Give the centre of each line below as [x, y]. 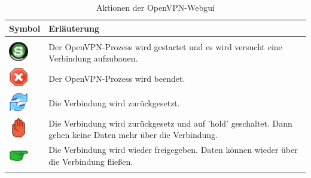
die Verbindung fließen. [91, 161]
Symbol [25, 28]
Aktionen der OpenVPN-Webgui [155, 7]
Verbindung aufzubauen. [93, 58]
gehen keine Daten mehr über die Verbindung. [133, 135]
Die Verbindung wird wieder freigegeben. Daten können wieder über [173, 150]
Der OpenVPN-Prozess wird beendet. [117, 78]
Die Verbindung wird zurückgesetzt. [114, 103]
